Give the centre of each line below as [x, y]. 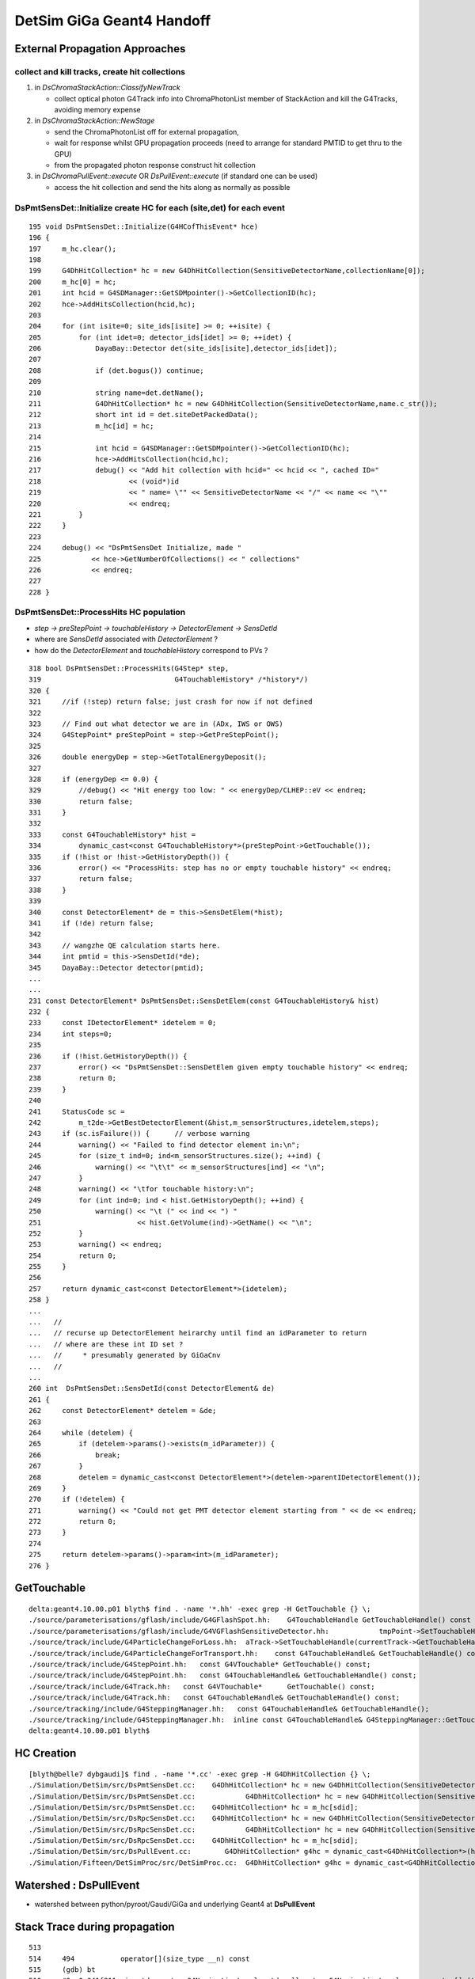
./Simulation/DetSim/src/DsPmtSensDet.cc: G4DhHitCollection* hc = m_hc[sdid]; [194, 1807]
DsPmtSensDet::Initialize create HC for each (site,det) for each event [150, 207]
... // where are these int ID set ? [106, 1344]
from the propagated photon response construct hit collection [155, 165]
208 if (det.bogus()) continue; [117, 370]
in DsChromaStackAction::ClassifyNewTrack [108, 88]
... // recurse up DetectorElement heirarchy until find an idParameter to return [198, 1333]
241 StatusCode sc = [77, 1111]
